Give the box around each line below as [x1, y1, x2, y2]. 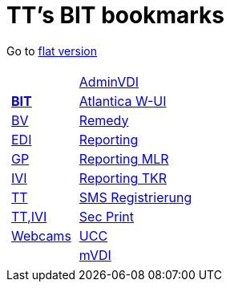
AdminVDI [79, 73, 139, 90]
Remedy [79, 112, 129, 128]
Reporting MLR [79, 150, 169, 167]
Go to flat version [6, 43, 97, 58]
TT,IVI [11, 208, 47, 225]
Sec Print [79, 208, 135, 225]
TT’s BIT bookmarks [6, 2, 224, 29]
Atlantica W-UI [79, 92, 167, 109]
